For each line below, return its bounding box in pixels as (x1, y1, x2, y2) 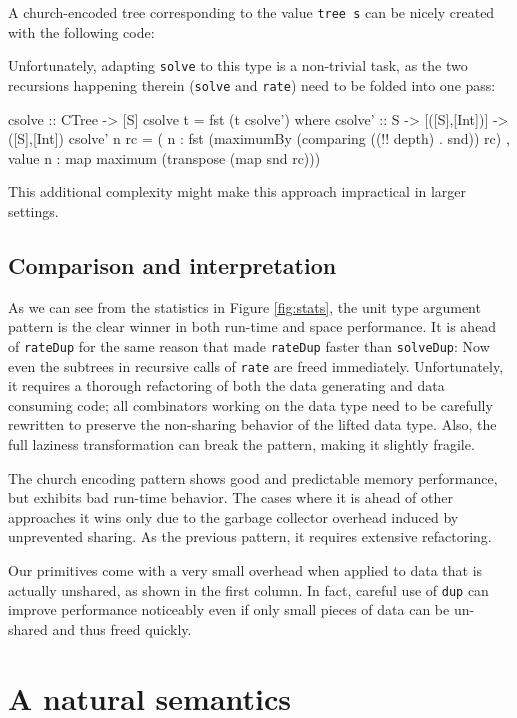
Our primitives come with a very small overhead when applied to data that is (8, 559, 483, 580)
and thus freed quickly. (52, 618, 192, 639)
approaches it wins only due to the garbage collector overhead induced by (8, 506, 459, 527)
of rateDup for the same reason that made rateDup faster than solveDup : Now (8, 335, 490, 356)
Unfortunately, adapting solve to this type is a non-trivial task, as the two (8, 55, 468, 76)
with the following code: (8, 21, 155, 42)
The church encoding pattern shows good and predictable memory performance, (8, 467, 498, 488)
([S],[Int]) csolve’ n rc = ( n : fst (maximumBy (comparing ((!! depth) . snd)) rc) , (8, 128, 510, 149)
